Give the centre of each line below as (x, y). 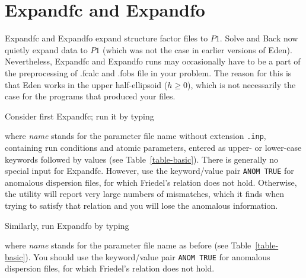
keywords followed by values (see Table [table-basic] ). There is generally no (141, 159)
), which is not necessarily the (241, 84)
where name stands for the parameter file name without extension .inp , (136, 136)
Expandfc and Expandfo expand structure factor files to (106, 38)
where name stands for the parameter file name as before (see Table (128, 245)
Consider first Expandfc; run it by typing (79, 116)
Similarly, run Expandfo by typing (67, 225)
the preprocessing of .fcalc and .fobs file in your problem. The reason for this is (148, 72)
